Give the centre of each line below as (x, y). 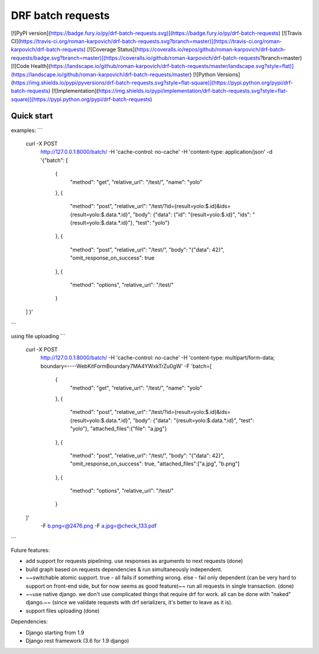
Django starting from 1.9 (55, 632)
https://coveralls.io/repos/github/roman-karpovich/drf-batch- (211, 50)
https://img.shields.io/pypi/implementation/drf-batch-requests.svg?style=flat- (193, 91)
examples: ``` (27, 130)
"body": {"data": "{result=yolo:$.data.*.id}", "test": (193, 420)
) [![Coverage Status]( (110, 50)
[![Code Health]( (31, 66)
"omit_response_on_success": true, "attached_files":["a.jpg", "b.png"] (155, 464)
